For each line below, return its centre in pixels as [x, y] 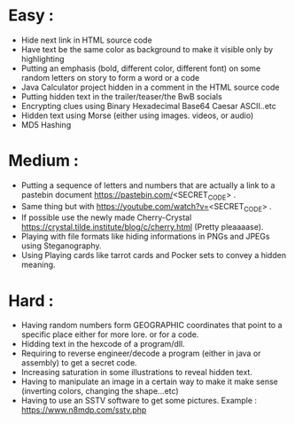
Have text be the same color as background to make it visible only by [147, 49]
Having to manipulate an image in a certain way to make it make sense [149, 381]
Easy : [31, 16]
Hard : [31, 300]
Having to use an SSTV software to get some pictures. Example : [139, 401]
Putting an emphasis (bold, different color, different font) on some [141, 68]
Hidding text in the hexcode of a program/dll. [103, 344]
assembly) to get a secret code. [79, 363]
